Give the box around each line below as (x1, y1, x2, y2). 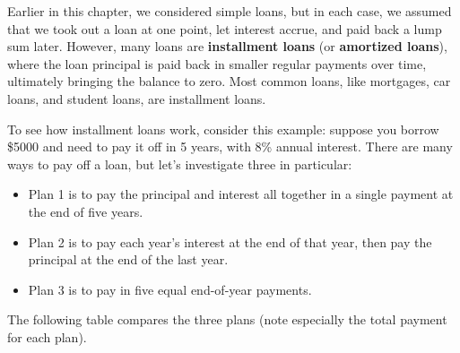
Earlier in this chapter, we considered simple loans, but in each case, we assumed (7, 2, 452, 20)
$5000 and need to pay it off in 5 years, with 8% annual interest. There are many (7, 137, 453, 156)
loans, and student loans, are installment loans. (7, 89, 266, 108)
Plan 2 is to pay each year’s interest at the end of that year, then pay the (28, 232, 432, 251)
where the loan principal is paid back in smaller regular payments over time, (7, 54, 427, 73)
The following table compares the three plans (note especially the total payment (7, 310, 447, 329)
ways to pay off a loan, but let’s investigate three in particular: (7, 154, 352, 173)
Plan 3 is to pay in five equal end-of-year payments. (28, 280, 312, 298)
